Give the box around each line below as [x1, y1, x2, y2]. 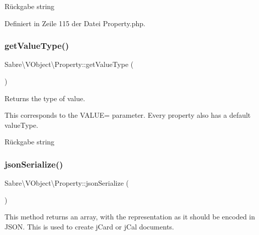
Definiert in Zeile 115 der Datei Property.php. [5, 18, 145, 28]
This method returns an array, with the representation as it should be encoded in [5, 211, 255, 222]
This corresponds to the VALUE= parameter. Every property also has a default [5, 110, 251, 120]
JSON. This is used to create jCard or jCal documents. [5, 221, 174, 231]
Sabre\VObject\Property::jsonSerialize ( [5, 178, 129, 188]
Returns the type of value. [5, 93, 85, 103]
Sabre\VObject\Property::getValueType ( [5, 59, 134, 69]
